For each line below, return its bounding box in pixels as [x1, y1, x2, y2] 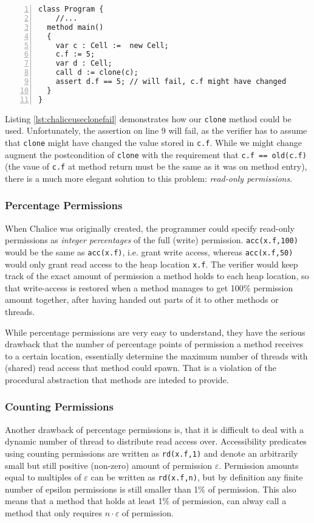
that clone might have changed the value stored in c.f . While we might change [5, 136, 302, 148]
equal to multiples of [5, 471, 81, 483]
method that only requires [5, 507, 103, 519]
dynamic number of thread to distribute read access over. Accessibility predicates [5, 435, 307, 448]
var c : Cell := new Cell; [55, 41, 169, 50]
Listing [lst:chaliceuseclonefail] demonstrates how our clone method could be [5, 112, 292, 125]
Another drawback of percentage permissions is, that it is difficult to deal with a [5, 423, 304, 435]
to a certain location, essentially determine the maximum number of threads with [5, 349, 308, 362]
